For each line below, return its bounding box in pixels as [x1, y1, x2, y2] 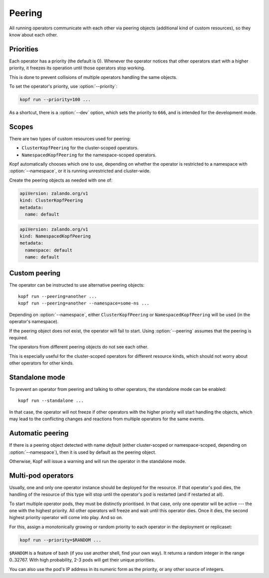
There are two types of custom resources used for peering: [9, 135, 132, 142]
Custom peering [9, 269, 61, 277]
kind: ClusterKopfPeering [19, 198, 83, 203]
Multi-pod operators [9, 471, 74, 480]
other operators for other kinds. [9, 360, 74, 366]
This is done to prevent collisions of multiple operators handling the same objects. [9, 74, 178, 80]
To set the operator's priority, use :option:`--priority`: [9, 83, 118, 89]
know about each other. [9, 31, 58, 37]
